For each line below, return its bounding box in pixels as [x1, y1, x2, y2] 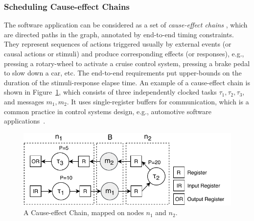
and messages [4, 96, 44, 106]
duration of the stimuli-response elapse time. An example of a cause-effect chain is [4, 77, 250, 87]
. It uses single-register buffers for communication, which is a [67, 96, 249, 106]
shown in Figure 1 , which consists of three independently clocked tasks [4, 87, 217, 97]
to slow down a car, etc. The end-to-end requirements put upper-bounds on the [4, 68, 242, 78]
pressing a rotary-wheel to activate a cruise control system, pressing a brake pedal [4, 58, 250, 68]
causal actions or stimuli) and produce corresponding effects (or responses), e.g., [4, 49, 244, 58]
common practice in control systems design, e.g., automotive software [4, 106, 211, 116]
